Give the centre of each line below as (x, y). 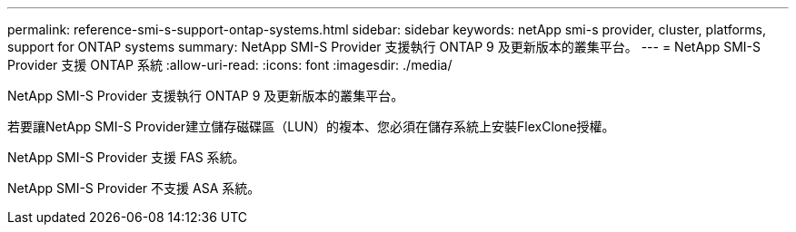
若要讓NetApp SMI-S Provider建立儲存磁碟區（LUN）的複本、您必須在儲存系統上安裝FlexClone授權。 (311, 126)
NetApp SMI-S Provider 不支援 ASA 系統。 (134, 188)
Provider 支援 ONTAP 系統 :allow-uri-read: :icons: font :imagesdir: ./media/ (230, 65)
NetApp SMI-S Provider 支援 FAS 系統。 (126, 157)
